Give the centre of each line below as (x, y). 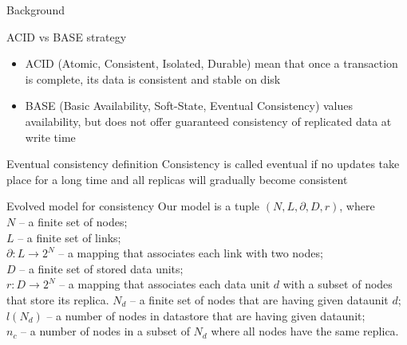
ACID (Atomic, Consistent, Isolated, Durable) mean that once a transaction (211, 63)
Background (36, 10)
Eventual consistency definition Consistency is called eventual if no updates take (203, 164)
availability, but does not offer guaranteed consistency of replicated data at (208, 121)
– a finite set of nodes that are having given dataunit (259, 299)
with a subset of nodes (338, 284)
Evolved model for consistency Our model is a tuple (133, 206)
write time (50, 137)
